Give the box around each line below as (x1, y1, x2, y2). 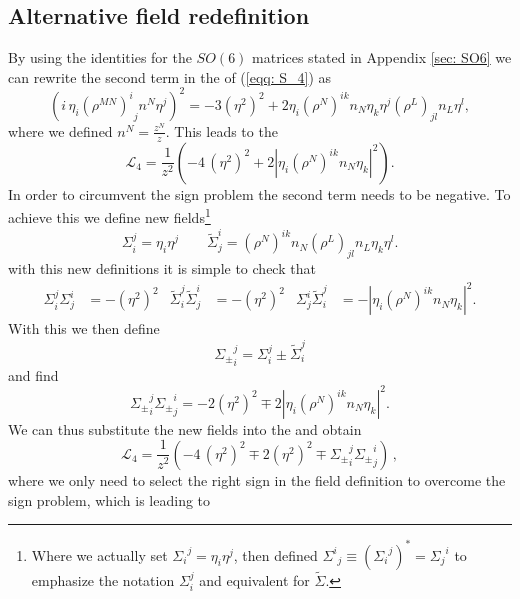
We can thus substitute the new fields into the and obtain (8, 418, 362, 439)
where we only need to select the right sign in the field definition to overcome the (8, 469, 506, 490)
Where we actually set (31, 544, 168, 565)
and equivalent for (199, 569, 310, 590)
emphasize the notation (31, 569, 175, 590)
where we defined (8, 120, 113, 141)
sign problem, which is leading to (8, 489, 211, 510)
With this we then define (8, 318, 160, 339)
